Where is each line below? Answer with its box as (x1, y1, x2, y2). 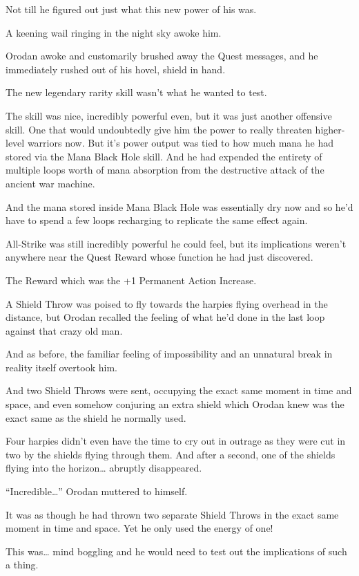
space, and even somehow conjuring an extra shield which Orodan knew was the (6, 397, 345, 411)
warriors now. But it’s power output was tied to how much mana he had (27, 136, 333, 150)
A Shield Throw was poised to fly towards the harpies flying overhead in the (6, 296, 328, 310)
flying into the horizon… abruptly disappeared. (6, 461, 202, 475)
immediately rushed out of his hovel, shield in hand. (6, 62, 226, 76)
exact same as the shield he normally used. (6, 410, 186, 425)
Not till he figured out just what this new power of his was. (6, 2, 257, 16)
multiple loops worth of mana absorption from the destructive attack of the (6, 162, 324, 177)
